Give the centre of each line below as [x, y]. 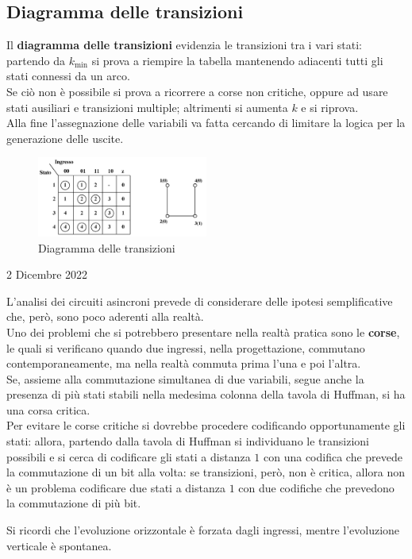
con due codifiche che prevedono [316, 487]
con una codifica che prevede [333, 456]
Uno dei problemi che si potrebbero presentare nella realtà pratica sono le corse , [203, 332]
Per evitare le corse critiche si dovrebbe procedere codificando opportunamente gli [206, 425]
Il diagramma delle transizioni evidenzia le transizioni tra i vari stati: [184, 45]
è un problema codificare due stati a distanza [116, 487]
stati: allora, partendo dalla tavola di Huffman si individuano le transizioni [188, 441]
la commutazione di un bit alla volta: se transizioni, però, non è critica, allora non [206, 472]
